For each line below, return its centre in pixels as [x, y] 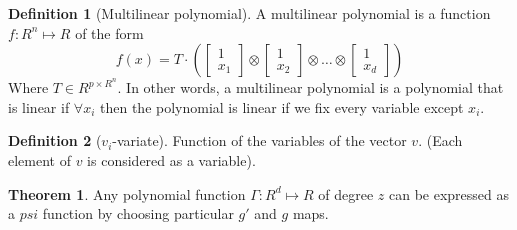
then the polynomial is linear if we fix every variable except [282, 106]
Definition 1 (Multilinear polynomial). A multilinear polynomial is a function [249, 13]
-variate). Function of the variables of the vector [259, 140]
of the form [109, 32]
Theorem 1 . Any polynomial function [127, 193]
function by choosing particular [138, 213]
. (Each [440, 140]
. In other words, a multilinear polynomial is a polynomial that [310, 87]
